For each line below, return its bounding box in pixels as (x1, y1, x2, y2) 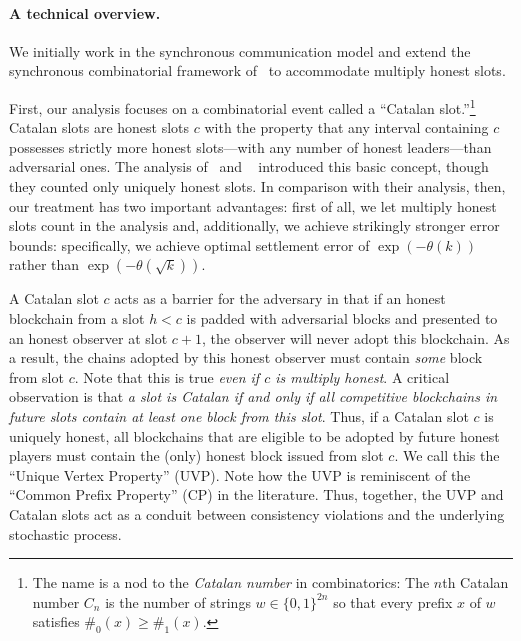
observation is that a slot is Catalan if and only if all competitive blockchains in (9, 386, 498, 407)
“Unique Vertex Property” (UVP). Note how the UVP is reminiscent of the (9, 464, 471, 485)
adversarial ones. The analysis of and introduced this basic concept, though (9, 156, 489, 177)
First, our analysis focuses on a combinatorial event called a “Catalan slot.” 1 (9, 94, 476, 118)
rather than (9, 254, 80, 275)
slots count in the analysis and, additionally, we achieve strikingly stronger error (9, 215, 500, 236)
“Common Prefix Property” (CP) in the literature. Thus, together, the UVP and (9, 484, 504, 505)
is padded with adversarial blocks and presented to (186, 307, 498, 328)
